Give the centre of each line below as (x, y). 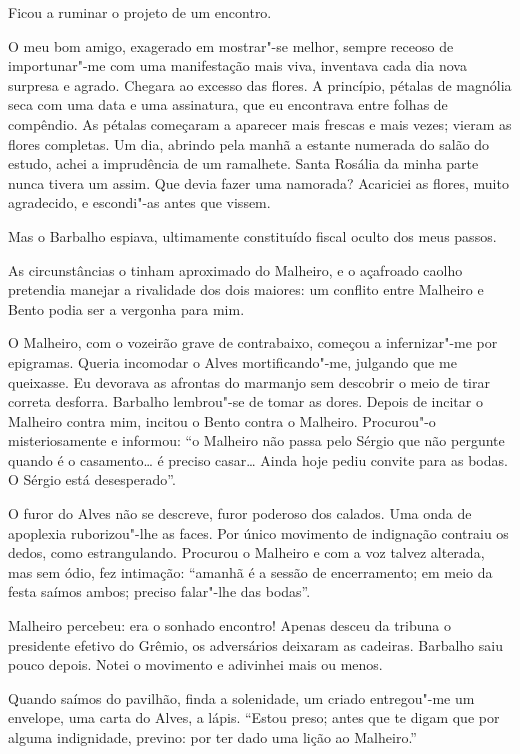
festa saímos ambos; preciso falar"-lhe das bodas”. (159, 591)
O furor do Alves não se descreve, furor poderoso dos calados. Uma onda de (240, 513)
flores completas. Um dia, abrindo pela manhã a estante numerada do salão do (249, 143)
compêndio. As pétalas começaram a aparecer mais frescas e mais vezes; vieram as (260, 123)
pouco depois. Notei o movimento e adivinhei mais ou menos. (195, 664)
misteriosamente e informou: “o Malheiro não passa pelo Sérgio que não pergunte (256, 440)
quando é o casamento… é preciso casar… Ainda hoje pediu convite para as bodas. (258, 459)
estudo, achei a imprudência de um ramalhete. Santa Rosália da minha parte (243, 163)
